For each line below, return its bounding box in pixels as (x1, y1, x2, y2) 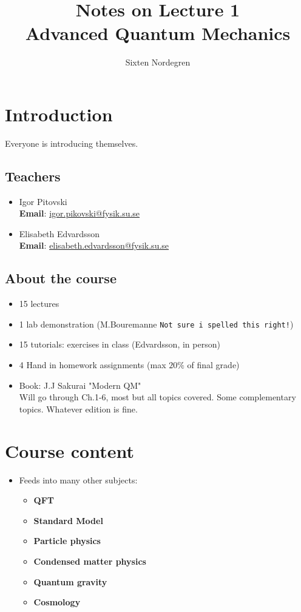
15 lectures (19, 297, 59, 310)
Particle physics (33, 534, 101, 547)
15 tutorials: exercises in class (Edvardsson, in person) (19, 338, 220, 351)
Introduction (5, 101, 113, 126)
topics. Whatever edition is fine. (19, 402, 138, 415)
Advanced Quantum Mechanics (25, 21, 291, 45)
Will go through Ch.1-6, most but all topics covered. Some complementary (19, 391, 296, 403)
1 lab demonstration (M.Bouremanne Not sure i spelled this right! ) (19, 317, 294, 330)
